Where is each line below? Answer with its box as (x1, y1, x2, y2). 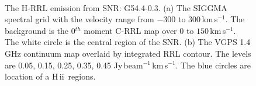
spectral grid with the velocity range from (5, 13, 154, 25)
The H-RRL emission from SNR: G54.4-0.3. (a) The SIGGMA (5, 1, 227, 13)
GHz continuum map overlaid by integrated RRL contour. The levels (5, 47, 251, 59)
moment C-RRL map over (84, 24, 177, 36)
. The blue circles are (175, 59, 251, 71)
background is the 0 (5, 24, 75, 36)
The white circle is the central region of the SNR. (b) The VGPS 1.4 (5, 36, 251, 48)
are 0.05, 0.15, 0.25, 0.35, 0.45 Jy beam (5, 59, 143, 71)
